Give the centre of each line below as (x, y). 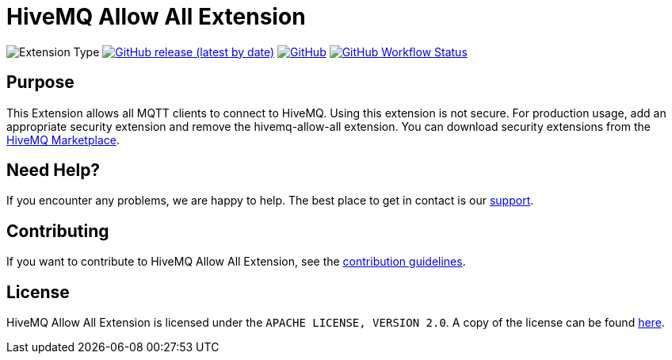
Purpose (40, 82)
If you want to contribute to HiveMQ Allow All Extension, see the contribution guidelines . (236, 262)
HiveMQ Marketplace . (63, 140)
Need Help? (53, 170)
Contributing (58, 231)
